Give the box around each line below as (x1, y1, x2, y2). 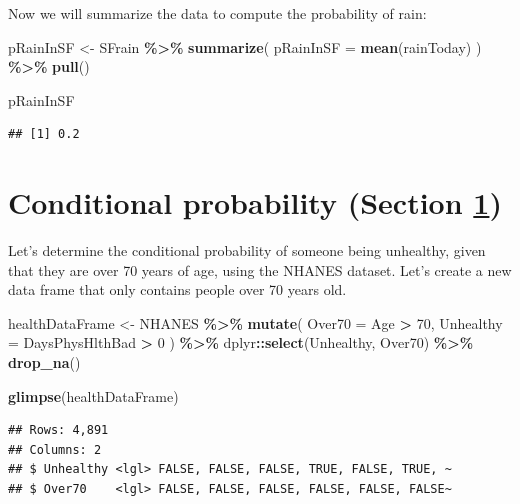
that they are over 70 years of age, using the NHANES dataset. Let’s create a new (8, 259, 512, 280)
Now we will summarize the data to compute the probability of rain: (8, 3, 427, 23)
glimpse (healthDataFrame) (8, 385, 179, 406)
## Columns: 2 (8, 442, 102, 457)
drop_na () (8, 352, 81, 373)
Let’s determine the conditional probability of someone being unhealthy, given (8, 240, 486, 261)
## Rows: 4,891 (8, 423, 109, 438)
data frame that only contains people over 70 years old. (8, 279, 347, 300)
